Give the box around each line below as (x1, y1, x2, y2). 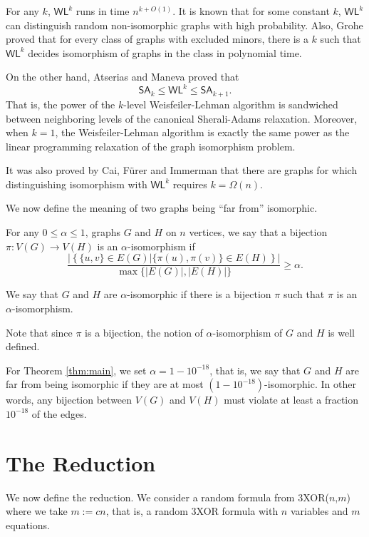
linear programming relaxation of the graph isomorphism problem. (6, 138, 296, 153)
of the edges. (31, 406, 87, 421)
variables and (290, 503, 348, 518)
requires (172, 176, 207, 191)
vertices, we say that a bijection (189, 225, 328, 240)
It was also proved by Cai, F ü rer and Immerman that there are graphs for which (6, 163, 358, 178)
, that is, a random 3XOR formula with (105, 503, 279, 518)
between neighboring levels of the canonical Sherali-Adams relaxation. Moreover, (6, 111, 358, 126)
